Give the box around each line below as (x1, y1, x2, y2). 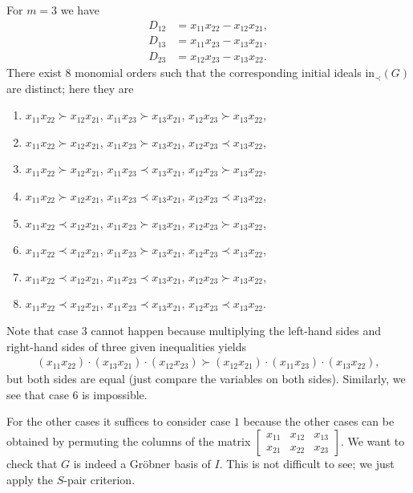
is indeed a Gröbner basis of (73, 455, 211, 471)
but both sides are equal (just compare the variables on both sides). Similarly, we (6, 370, 406, 387)
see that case (6, 386, 69, 402)
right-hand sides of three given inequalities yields (6, 337, 247, 354)
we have (60, 2, 99, 18)
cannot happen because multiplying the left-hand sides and (91, 321, 381, 338)
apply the (6, 471, 53, 487)
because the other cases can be (243, 413, 395, 430)
